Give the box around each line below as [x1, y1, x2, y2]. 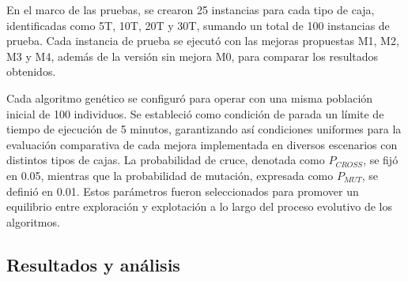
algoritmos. [6, 213, 60, 230]
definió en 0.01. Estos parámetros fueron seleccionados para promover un [6, 182, 359, 199]
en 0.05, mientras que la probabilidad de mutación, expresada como [6, 167, 334, 183]
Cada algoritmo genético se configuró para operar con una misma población [6, 89, 373, 106]
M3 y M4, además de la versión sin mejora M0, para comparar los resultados [6, 47, 379, 64]
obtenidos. [6, 63, 56, 80]
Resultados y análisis [6, 252, 180, 276]
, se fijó [363, 152, 399, 168]
